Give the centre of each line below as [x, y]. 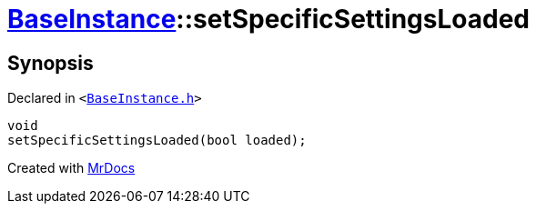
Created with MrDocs [71, 168]
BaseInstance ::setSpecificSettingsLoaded [268, 19]
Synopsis [51, 63]
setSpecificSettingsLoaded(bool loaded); [157, 141]
